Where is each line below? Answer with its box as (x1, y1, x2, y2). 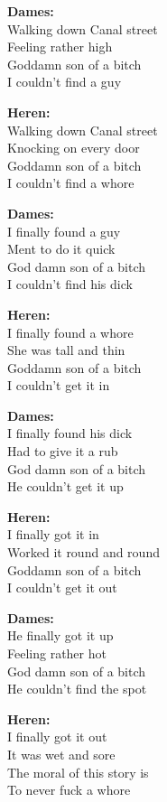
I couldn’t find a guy (7, 72, 122, 91)
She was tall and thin (7, 340, 125, 359)
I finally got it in (7, 525, 99, 544)
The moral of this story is (7, 762, 149, 781)
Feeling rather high (7, 37, 113, 56)
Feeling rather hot (7, 644, 107, 662)
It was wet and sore (7, 744, 116, 763)
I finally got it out (7, 727, 107, 746)
